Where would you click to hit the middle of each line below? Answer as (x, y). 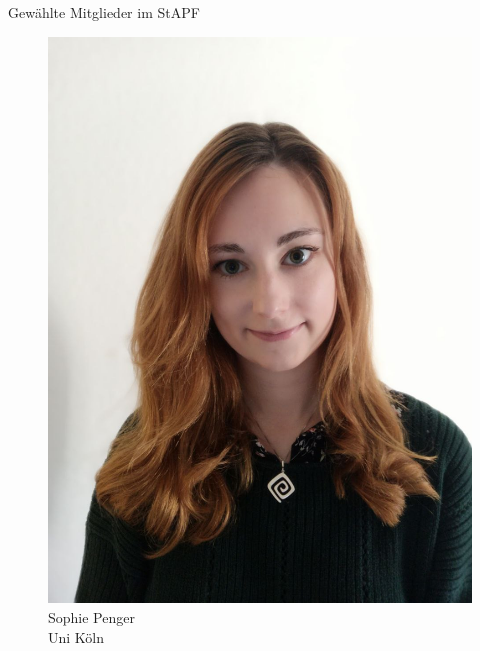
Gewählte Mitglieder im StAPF (104, 12)
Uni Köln (76, 636)
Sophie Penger (91, 616)
